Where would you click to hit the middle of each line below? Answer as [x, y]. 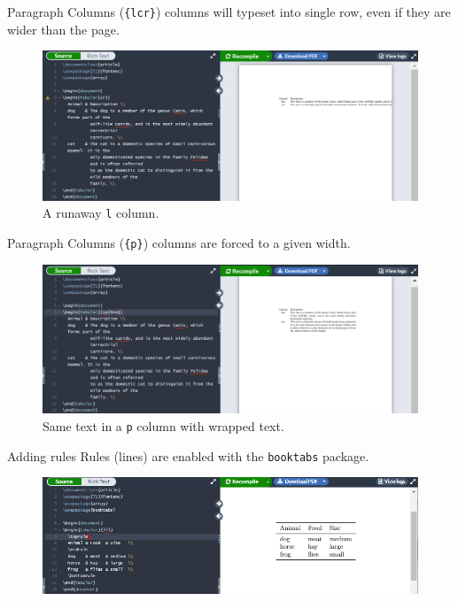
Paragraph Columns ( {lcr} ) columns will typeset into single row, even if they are [229, 12]
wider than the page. [63, 29]
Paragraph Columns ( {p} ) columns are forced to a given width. [179, 242]
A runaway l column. [101, 213]
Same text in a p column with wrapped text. [163, 426]
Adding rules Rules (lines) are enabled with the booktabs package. [188, 455]
